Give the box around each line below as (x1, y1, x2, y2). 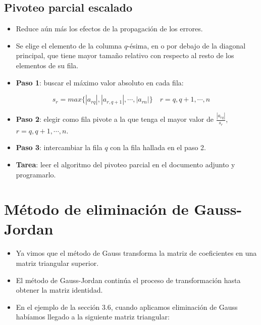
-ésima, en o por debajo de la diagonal (127, 40, 246, 51)
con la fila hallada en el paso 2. (110, 142, 206, 153)
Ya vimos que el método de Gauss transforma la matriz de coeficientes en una (16, 248, 257, 258)
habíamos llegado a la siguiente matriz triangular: (16, 311, 170, 322)
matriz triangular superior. (16, 258, 99, 268)
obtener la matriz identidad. (16, 285, 103, 295)
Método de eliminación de (4, 199, 189, 219)
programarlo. (16, 169, 56, 179)
